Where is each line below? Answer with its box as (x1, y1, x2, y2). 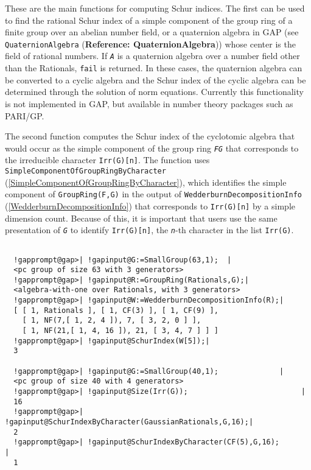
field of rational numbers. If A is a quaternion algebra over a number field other (5, 49, 300, 62)
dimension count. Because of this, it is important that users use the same (5, 211, 278, 224)
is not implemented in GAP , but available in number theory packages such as (5, 97, 293, 110)
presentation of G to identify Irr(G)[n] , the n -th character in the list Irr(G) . (5, 223, 294, 236)
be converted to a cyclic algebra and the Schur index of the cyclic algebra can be (5, 73, 306, 86)
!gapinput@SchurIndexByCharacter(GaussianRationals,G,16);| (5, 418, 254, 426)
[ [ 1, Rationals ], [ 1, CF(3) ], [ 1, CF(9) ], (13, 306, 218, 315)
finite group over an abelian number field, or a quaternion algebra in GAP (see (5, 26, 299, 38)
